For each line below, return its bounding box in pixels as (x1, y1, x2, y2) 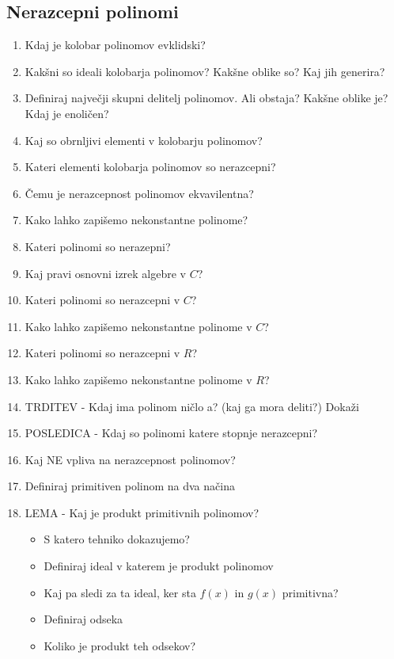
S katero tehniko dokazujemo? (44, 531, 190, 547)
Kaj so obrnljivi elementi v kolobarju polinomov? (25, 131, 263, 148)
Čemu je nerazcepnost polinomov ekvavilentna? (25, 185, 254, 201)
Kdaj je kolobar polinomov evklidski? (25, 36, 206, 53)
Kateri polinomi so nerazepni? (25, 238, 171, 254)
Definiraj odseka (44, 611, 123, 627)
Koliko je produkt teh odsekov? (44, 637, 196, 653)
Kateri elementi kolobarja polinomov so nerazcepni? (25, 158, 276, 175)
